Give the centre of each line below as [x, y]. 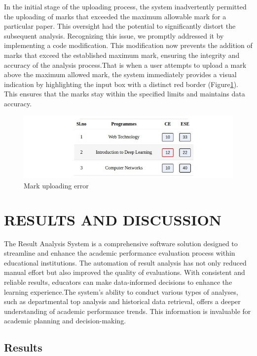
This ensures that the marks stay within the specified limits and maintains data [125, 94]
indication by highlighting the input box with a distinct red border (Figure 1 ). [121, 84]
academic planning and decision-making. [65, 321]
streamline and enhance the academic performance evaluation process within [120, 253]
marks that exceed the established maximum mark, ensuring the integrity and [122, 55]
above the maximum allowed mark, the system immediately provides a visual [120, 74]
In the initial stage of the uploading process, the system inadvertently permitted [125, 6]
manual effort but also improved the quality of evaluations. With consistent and [125, 272]
